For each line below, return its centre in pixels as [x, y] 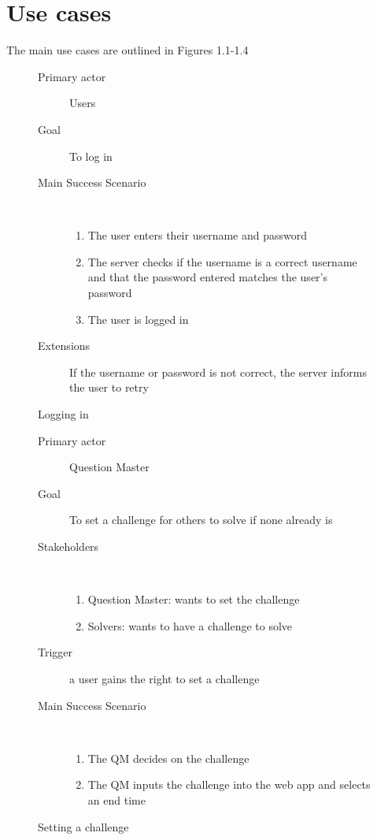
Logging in [63, 414]
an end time [116, 799]
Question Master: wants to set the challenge [194, 599]
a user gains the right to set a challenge [164, 678]
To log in [91, 156]
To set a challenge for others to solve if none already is [201, 520]
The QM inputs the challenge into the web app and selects [229, 784]
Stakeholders [68, 546]
